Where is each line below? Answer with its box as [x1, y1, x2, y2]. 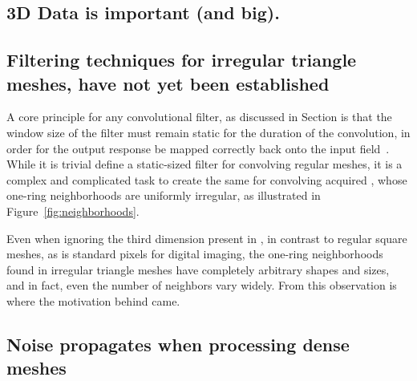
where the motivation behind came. [6, 292, 180, 309]
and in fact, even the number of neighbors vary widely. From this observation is [6, 277, 397, 294]
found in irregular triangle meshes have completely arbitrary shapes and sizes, [6, 261, 390, 278]
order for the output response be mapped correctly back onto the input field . [6, 140, 390, 156]
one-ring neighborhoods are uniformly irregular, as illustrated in [6, 187, 321, 204]
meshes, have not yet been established [6, 71, 330, 95]
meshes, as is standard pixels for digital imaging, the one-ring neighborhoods [6, 245, 383, 262]
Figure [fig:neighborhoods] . [6, 202, 140, 219]
